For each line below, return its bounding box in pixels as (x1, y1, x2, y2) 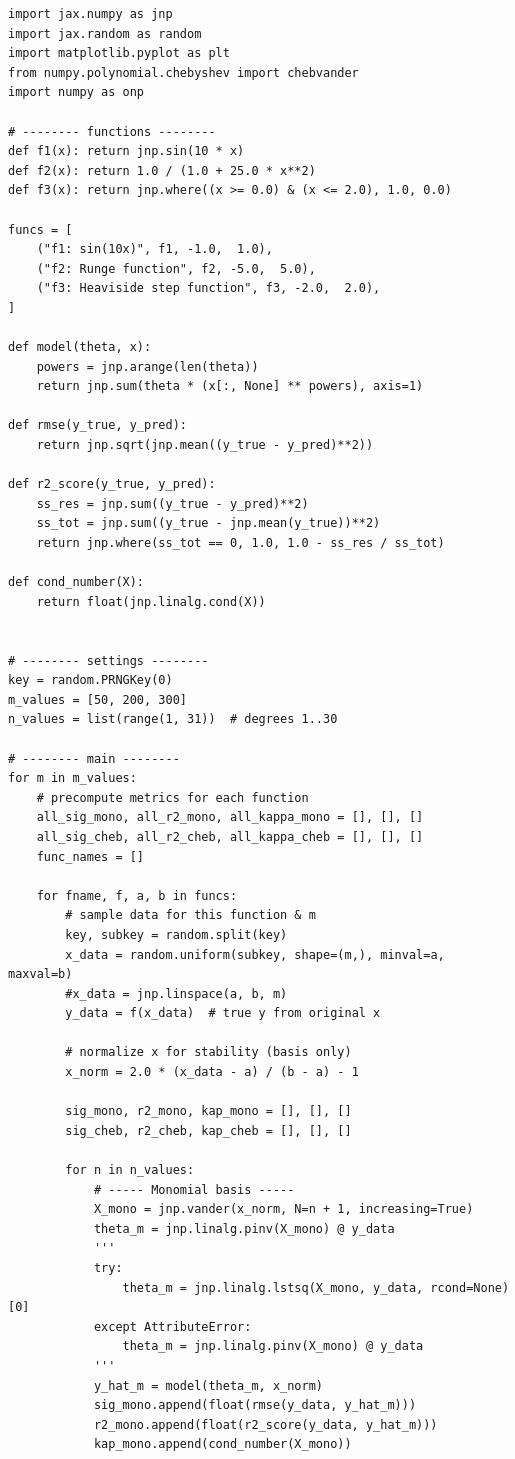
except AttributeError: (93, 1319, 252, 1334)
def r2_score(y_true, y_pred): (8, 477, 216, 492)
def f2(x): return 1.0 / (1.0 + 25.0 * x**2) (8, 163, 316, 178)
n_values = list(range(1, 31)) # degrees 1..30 (8, 712, 338, 727)
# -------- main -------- (8, 751, 180, 766)
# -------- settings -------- (8, 653, 209, 668)
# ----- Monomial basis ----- (93, 1182, 295, 1197)
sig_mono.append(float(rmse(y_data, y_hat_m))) (93, 1398, 417, 1413)
